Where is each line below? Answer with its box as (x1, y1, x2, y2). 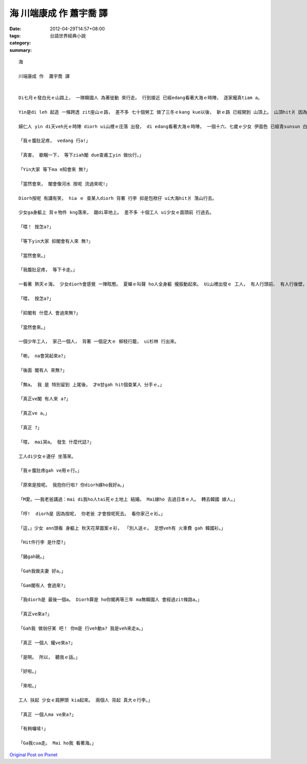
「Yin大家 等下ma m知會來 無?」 (18, 167, 91, 172)
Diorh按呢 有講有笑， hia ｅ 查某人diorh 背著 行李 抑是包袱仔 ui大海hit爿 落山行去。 (18, 195, 217, 201)
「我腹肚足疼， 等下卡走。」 (18, 267, 78, 273)
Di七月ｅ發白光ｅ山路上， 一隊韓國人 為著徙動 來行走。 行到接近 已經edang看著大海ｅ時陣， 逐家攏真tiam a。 (18, 95, 263, 101)
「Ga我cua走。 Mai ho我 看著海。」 (18, 740, 97, 746)
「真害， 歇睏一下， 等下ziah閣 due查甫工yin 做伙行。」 (18, 152, 144, 158)
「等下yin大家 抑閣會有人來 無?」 (18, 238, 93, 244)
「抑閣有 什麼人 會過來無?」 (18, 310, 81, 316)
